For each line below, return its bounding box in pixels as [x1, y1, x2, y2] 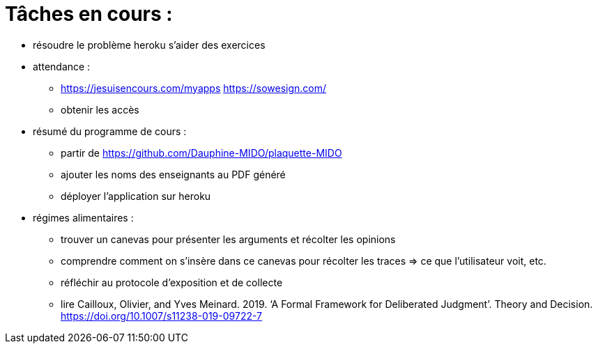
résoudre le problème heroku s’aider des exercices [33, 38, 266, 51]
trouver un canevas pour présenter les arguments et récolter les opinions [61, 233, 396, 245]
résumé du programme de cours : [33, 125, 187, 137]
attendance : [33, 60, 91, 72]
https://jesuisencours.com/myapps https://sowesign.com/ [61, 82, 327, 94]
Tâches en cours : [5, 2, 173, 26]
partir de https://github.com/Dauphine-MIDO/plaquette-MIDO [61, 146, 342, 159]
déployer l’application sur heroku [61, 189, 211, 202]
